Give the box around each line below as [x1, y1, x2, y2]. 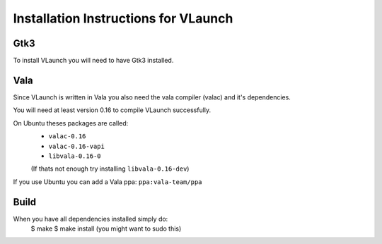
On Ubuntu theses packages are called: [13, 118, 129, 127]
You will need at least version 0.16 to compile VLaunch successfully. [13, 106, 212, 114]
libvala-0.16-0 [48, 152, 102, 160]
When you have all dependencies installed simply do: [13, 214, 168, 223]
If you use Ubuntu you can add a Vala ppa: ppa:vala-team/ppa [13, 177, 202, 186]
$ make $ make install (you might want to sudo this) [30, 224, 182, 233]
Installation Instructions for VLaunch [13, 11, 233, 26]
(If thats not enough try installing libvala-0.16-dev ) [30, 164, 190, 173]
